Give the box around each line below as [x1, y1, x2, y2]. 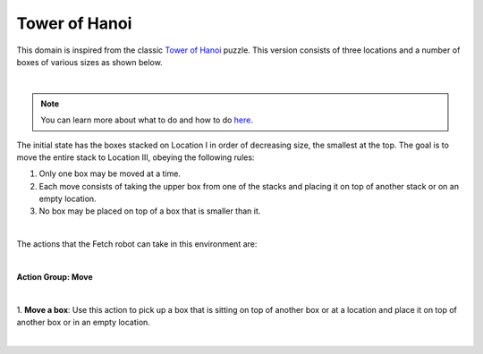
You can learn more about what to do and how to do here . [40, 114, 254, 125]
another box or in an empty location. [16, 317, 151, 328]
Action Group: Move [16, 272, 93, 282]
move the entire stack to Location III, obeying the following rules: [16, 152, 255, 163]
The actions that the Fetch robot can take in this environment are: [16, 239, 258, 249]
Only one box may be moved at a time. [38, 168, 181, 179]
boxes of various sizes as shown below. [16, 56, 163, 67]
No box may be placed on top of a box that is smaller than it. [38, 206, 261, 216]
